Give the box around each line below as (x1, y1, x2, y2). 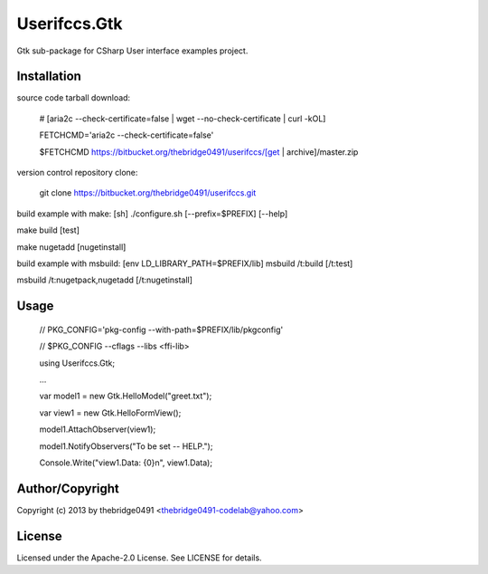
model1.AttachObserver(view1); (39, 424, 156, 435)
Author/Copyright (16, 481, 119, 496)
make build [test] (16, 225, 80, 235)
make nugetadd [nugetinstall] (16, 241, 127, 253)
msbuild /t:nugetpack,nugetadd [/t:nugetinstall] (16, 274, 193, 285)
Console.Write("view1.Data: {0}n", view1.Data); (39, 457, 212, 468)
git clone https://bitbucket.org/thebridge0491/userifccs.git (39, 187, 257, 198)
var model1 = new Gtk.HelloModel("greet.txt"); (39, 390, 212, 402)
